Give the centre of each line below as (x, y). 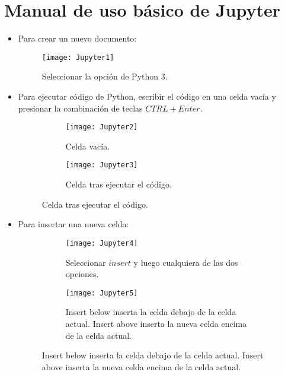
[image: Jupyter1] (78, 57)
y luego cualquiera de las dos (186, 262)
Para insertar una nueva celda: (73, 224)
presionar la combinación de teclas (80, 108)
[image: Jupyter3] (102, 165)
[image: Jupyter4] (102, 243)
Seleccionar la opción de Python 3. (105, 76)
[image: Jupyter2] (102, 127)
